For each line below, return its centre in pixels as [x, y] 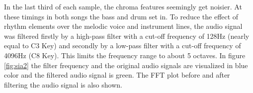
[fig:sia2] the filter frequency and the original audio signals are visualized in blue [126, 65]
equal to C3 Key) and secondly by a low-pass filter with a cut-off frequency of [123, 46]
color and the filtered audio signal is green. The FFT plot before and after [117, 75]
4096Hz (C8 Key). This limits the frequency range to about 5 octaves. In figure [125, 55]
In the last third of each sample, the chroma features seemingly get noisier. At [123, 6]
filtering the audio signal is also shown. [63, 84]
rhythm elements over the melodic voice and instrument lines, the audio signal [123, 26]
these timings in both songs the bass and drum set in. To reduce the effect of [121, 16]
